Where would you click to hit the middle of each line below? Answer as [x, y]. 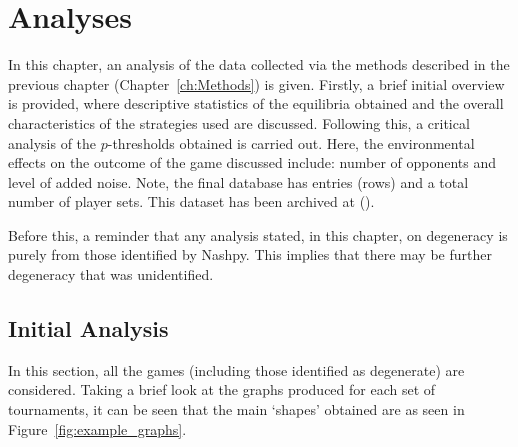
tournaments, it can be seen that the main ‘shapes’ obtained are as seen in [236, 409]
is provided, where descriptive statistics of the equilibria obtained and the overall [256, 103]
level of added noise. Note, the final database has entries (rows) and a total [238, 181]
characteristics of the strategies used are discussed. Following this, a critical [239, 122]
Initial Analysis [88, 328]
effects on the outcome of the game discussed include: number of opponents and [252, 162]
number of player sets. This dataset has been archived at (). [191, 201]
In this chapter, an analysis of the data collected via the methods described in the [259, 64]
